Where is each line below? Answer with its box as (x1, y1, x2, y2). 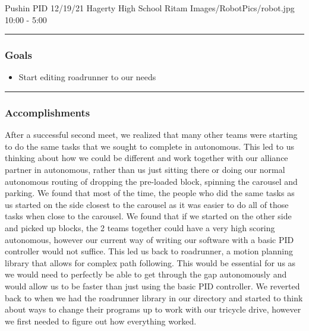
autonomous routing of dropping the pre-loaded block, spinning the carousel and (5, 175, 298, 187)
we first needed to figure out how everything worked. (5, 314, 197, 327)
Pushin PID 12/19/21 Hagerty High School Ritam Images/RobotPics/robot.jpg (5, 2, 295, 14)
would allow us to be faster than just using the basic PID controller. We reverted (5, 279, 300, 292)
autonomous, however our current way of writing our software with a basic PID (5, 233, 294, 245)
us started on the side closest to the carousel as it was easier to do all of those (5, 198, 289, 210)
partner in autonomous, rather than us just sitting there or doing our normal (5, 163, 285, 175)
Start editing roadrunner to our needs (18, 71, 156, 83)
